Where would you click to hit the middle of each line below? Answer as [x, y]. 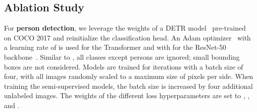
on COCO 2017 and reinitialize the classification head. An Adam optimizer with [128, 37]
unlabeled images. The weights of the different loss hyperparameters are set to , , [127, 95]
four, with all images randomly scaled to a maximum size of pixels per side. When [128, 76]
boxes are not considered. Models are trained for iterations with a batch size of [124, 66]
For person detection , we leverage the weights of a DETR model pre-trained [125, 28]
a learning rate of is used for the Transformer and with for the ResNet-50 [115, 47]
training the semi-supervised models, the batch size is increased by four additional [128, 86]
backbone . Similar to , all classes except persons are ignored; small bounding [122, 56]
